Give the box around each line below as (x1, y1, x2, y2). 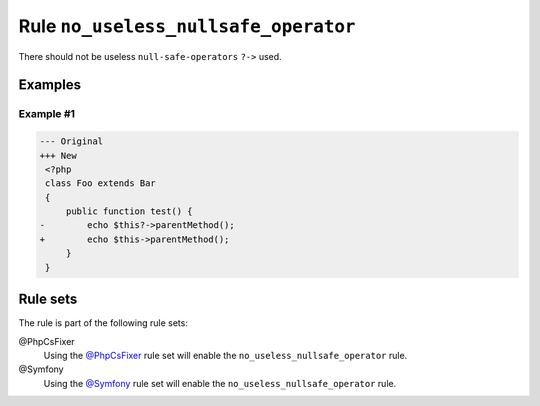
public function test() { (65, 206, 194, 217)
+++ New (39, 150, 77, 161)
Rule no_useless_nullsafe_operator (18, 15, 356, 37)
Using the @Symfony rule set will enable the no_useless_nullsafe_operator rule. (43, 377, 397, 389)
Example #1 (18, 107, 75, 121)
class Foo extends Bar (45, 178, 157, 189)
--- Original (39, 136, 104, 147)
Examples (18, 76, 82, 94)
